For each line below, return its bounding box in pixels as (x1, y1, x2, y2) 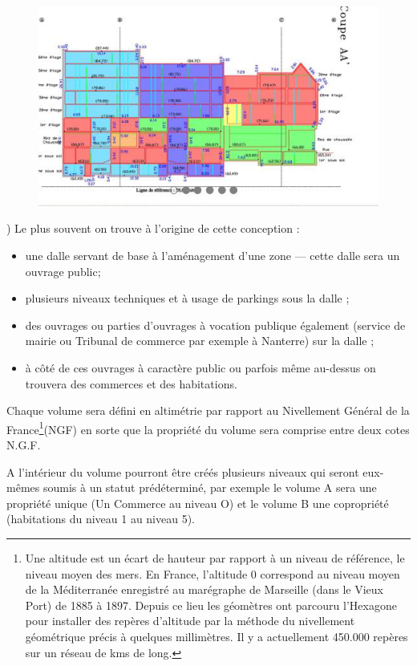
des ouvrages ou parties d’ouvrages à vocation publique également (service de (25, 316, 406, 333)
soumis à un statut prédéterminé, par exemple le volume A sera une (43, 479, 377, 496)
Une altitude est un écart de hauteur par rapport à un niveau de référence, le (25, 549, 405, 566)
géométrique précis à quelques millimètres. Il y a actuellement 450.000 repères (25, 627, 408, 644)
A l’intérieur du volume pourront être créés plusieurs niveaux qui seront (6, 463, 359, 480)
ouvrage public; (25, 262, 101, 279)
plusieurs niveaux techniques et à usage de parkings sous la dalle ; (25, 290, 350, 307)
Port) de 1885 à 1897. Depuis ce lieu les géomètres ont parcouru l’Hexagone (25, 596, 397, 613)
